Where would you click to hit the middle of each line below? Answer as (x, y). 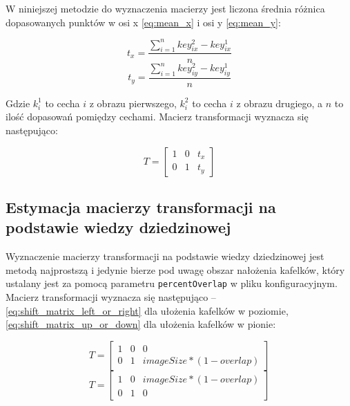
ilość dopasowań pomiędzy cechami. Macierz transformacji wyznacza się (157, 117)
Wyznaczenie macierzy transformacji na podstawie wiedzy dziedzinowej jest (165, 256)
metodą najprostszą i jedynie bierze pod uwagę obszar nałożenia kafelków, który (175, 269)
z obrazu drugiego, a (280, 103)
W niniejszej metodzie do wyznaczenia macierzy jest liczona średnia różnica (165, 8)
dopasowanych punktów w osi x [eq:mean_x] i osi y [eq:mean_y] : (143, 22)
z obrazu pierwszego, (133, 103)
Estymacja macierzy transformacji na (141, 207)
